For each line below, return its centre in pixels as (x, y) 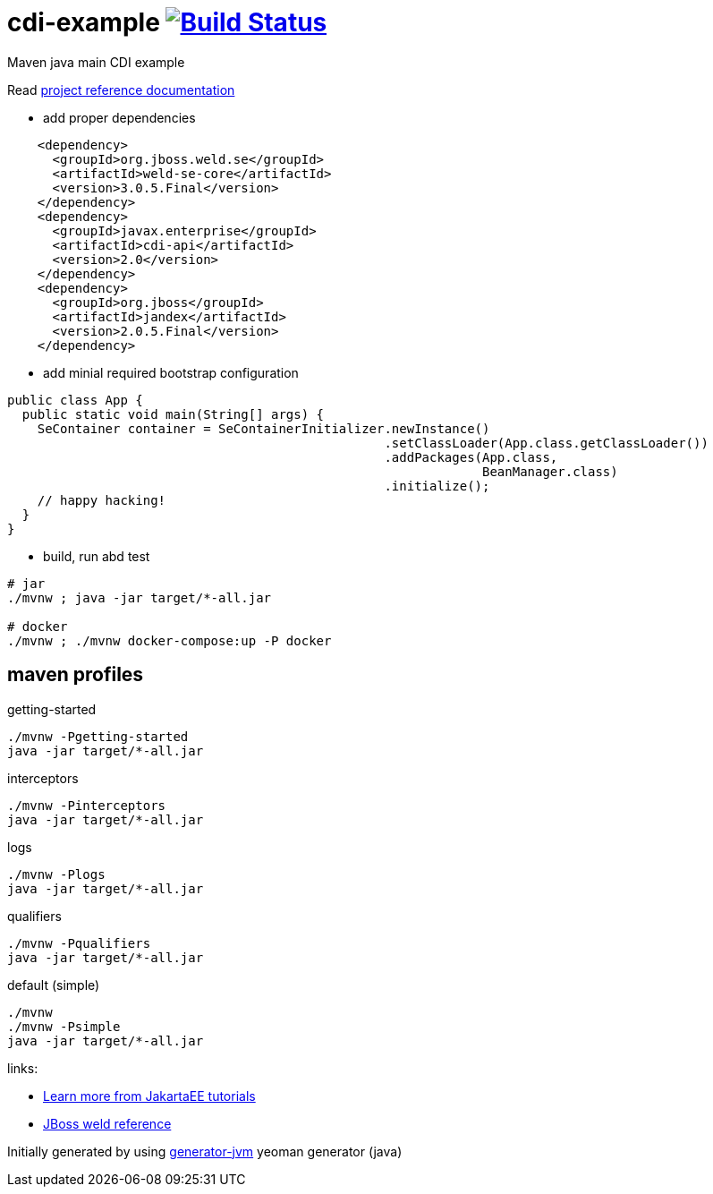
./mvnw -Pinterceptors (87, 805)
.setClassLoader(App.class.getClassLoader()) (546, 443)
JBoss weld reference (107, 1123)
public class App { (75, 400)
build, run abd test (97, 556)
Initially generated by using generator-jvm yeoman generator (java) (205, 1151)
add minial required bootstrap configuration (171, 372)
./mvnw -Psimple (64, 1026)
